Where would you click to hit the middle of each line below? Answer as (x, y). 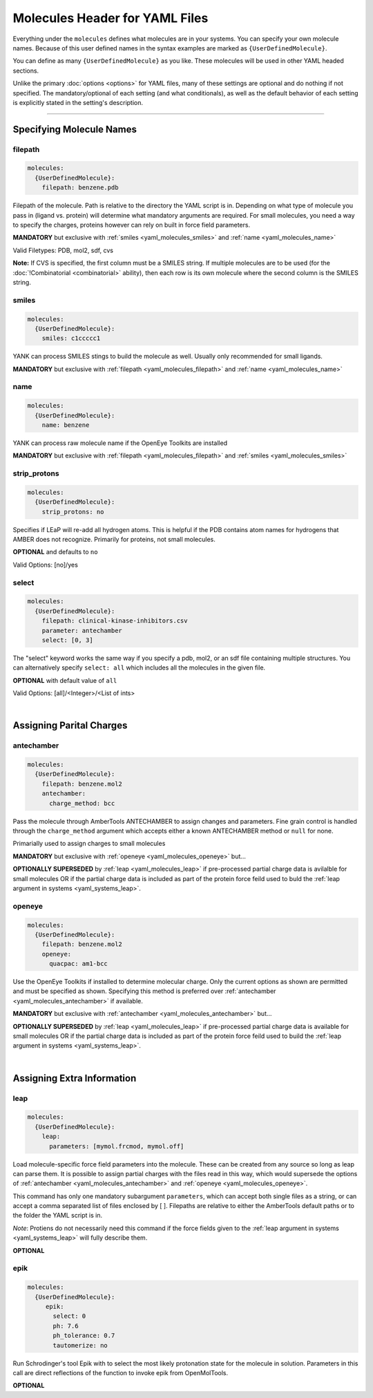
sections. (26, 70)
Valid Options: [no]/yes (46, 565)
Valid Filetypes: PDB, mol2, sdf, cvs (63, 250)
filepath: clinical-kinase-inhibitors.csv (115, 621)
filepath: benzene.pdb (80, 188)
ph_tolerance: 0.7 (84, 1336)
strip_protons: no (73, 512)
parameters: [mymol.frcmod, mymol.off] (117, 1146)
